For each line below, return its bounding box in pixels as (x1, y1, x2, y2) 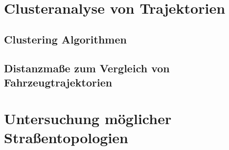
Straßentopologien (4, 127, 129, 147)
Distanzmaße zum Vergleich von (4, 60, 170, 75)
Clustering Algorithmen (4, 31, 127, 46)
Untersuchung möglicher (4, 108, 172, 128)
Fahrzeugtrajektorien (4, 74, 113, 89)
